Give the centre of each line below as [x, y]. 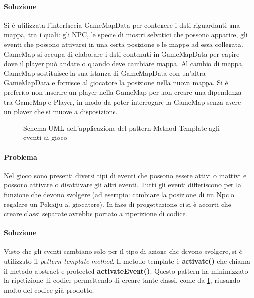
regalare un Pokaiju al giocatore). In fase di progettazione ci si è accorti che [117, 204]
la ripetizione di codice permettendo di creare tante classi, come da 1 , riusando [122, 280]
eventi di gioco [45, 137]
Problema [21, 156]
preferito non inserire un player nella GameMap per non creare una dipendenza [123, 92]
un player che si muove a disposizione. [61, 111]
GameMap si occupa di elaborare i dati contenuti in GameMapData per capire [122, 54]
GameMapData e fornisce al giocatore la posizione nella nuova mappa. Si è [116, 82]
